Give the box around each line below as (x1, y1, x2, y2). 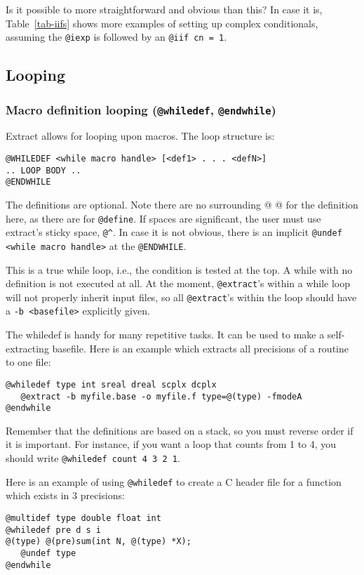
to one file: (6, 355, 51, 369)
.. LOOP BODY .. (6, 165, 81, 176)
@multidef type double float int (6, 513, 161, 523)
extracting (6, 341, 49, 355)
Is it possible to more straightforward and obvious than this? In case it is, (6, 2, 323, 16)
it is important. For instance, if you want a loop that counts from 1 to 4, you (6, 437, 337, 451)
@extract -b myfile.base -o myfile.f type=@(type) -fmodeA (20, 391, 302, 402)
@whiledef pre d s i (6, 524, 102, 535)
